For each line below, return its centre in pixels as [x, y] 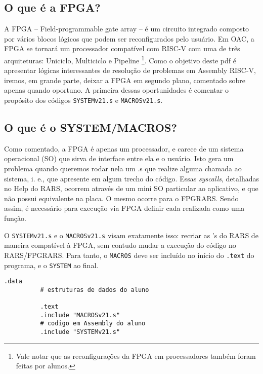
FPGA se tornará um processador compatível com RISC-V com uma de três [122, 48]
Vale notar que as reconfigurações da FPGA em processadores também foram [136, 356]
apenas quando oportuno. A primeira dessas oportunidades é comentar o [116, 90]
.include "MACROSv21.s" [80, 315]
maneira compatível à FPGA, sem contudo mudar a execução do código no [120, 245]
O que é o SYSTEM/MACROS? [91, 127]
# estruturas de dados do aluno [95, 290]
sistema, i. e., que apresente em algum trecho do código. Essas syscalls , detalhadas [131, 178]
